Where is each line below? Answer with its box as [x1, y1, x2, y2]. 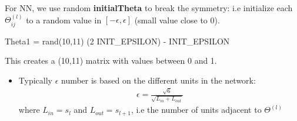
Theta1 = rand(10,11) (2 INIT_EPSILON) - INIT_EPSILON [5, 34, 230, 47]
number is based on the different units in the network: [61, 74, 256, 87]
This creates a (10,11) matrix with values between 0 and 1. [5, 54, 217, 67]
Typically [18, 74, 52, 87]
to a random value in [26, 13, 102, 26]
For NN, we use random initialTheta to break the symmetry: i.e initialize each [5, 2, 293, 13]
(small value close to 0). [134, 13, 220, 26]
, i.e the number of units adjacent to [131, 103, 262, 116]
